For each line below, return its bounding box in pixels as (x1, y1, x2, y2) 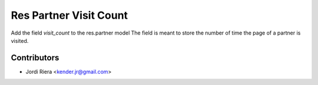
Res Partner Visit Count (11, 9, 128, 22)
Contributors (11, 53, 59, 63)
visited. (11, 37, 29, 44)
